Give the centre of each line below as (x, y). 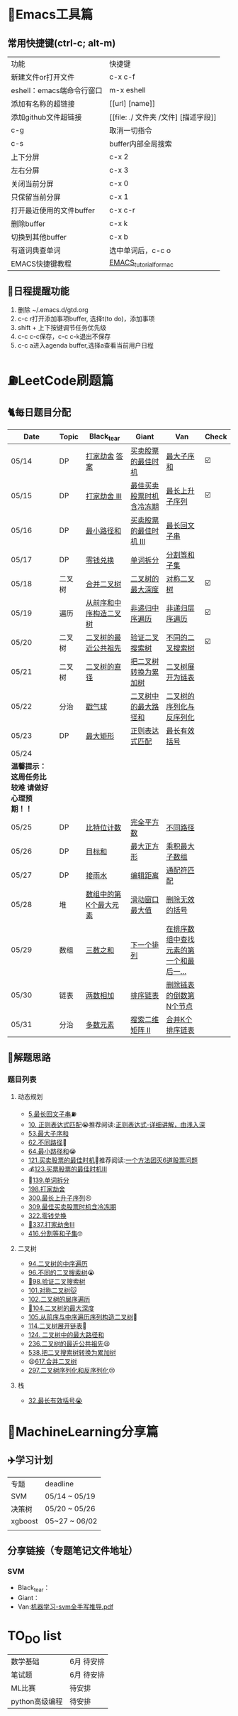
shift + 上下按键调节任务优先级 (62, 327)
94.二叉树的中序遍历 (58, 1263)
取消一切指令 (131, 130)
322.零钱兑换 (47, 1216)
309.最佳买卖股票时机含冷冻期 (72, 1206)
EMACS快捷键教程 (41, 264)
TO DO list (34, 1637)
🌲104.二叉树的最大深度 (61, 1308)
